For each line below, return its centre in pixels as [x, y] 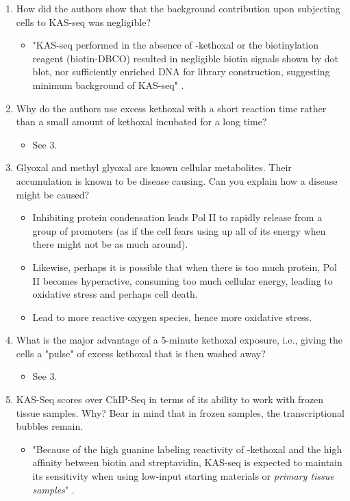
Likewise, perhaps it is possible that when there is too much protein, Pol [185, 267]
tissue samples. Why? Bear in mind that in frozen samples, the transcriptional [180, 412]
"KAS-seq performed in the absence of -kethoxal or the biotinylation [175, 45]
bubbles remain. [50, 426]
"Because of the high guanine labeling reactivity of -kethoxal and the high [187, 449]
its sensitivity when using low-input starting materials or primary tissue [183, 476]
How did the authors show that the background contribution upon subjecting [178, 8]
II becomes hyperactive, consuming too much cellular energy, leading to [183, 280]
